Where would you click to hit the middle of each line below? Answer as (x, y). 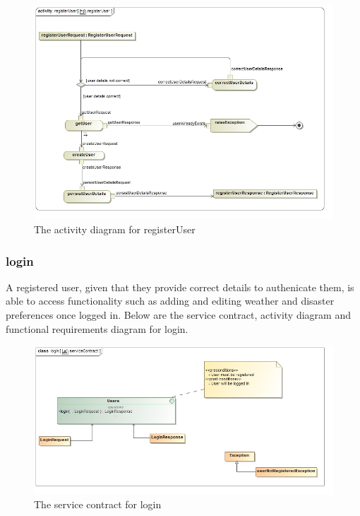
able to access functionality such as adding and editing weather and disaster (170, 301)
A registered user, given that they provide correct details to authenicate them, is (180, 287)
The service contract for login (98, 504)
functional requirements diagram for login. (97, 328)
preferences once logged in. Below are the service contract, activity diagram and (178, 315)
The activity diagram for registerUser (115, 229)
